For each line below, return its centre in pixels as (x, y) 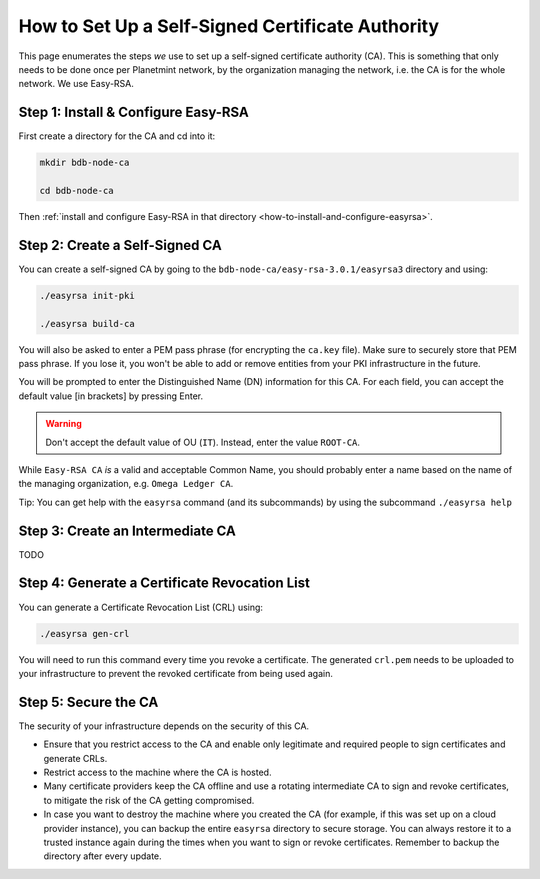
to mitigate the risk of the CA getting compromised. (149, 800)
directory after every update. (102, 856)
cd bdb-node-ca (76, 190)
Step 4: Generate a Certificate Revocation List (164, 583)
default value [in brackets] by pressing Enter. (111, 396)
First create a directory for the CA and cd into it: (117, 136)
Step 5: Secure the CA (88, 701)
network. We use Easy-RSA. (76, 84)
